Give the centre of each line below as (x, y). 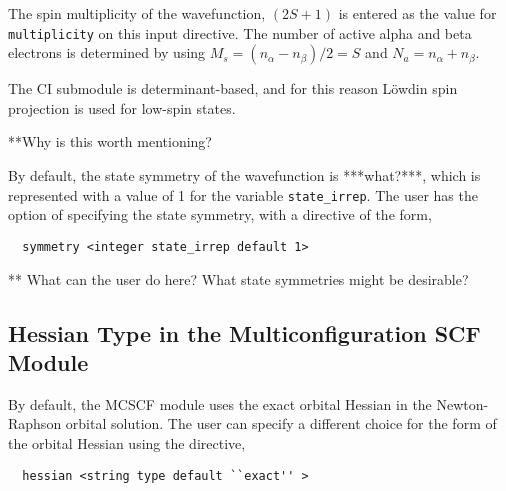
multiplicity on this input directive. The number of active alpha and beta (240, 32)
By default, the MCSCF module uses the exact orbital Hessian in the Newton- (248, 403)
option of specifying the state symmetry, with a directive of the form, (220, 214)
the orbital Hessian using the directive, (127, 442)
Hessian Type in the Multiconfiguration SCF (244, 332)
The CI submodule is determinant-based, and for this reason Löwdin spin (233, 88)
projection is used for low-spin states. (122, 107)
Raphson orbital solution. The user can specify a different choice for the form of (252, 423)
